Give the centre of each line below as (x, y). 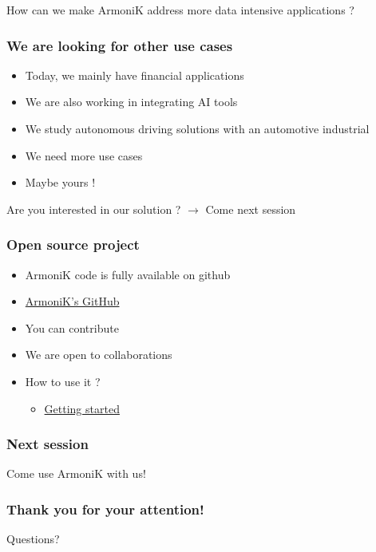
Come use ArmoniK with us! (76, 473)
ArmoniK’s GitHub (72, 301)
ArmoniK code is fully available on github (128, 274)
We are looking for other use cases (120, 45)
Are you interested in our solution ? (94, 209)
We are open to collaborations (99, 355)
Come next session (251, 209)
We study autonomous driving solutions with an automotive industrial (197, 128)
